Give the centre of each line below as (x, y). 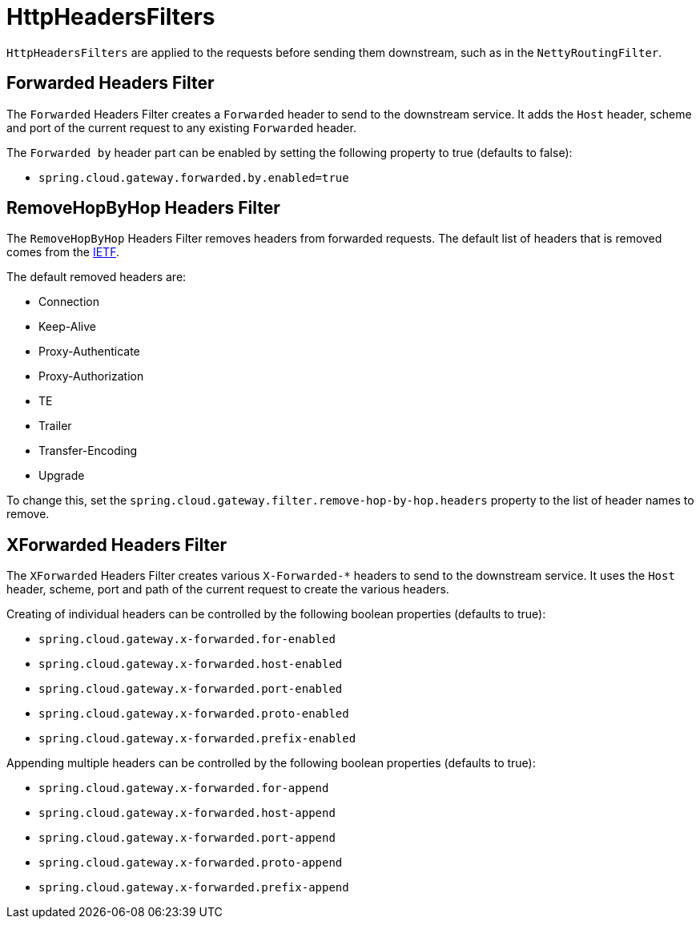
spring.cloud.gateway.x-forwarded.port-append (187, 838)
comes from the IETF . (63, 252)
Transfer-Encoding (88, 451)
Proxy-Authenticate (89, 352)
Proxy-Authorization (91, 376)
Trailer (55, 426)
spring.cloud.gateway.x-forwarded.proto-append (191, 863)
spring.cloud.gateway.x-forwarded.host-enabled (191, 664)
